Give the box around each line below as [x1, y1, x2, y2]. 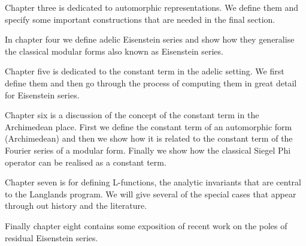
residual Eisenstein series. [5, 231, 98, 244]
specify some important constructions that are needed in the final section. [5, 13, 275, 25]
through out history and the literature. [5, 199, 147, 212]
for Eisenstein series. [5, 88, 80, 101]
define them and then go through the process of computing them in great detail [5, 76, 297, 89]
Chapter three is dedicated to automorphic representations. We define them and [5, 1, 299, 13]
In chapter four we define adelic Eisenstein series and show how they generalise [5, 33, 295, 46]
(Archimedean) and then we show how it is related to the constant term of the [5, 132, 293, 145]
